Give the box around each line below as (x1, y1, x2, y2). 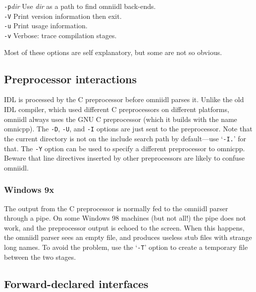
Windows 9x (4, 183, 54, 196)
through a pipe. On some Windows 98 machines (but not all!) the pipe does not (4, 213, 246, 223)
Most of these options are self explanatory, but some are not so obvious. (4, 47, 222, 57)
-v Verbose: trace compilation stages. (4, 30, 117, 40)
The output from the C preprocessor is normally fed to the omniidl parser (4, 203, 228, 213)
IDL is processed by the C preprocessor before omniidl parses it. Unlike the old (4, 94, 244, 105)
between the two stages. (4, 251, 76, 262)
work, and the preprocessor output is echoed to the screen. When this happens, (4, 222, 245, 233)
